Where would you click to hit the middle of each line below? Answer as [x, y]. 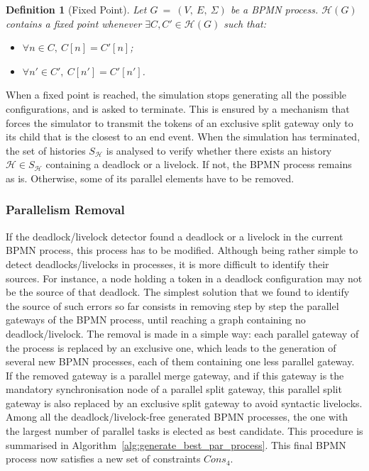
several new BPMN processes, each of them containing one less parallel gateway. [180, 361]
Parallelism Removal [65, 210]
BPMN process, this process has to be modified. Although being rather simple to [182, 250]
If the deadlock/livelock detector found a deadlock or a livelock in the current [175, 236]
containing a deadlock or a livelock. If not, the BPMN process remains [199, 164]
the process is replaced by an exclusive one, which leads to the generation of [171, 347]
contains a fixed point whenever [74, 23]
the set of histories [46, 150]
